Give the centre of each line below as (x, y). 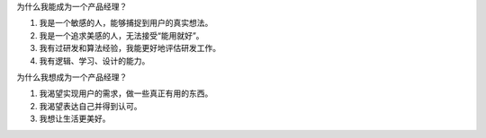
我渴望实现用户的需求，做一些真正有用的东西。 (126, 93)
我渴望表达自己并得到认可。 (90, 106)
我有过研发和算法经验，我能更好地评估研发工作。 (130, 48)
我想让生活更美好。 (75, 119)
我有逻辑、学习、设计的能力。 (94, 60)
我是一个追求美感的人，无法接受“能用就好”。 (121, 35)
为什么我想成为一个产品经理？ (72, 77)
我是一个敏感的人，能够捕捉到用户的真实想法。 (126, 23)
